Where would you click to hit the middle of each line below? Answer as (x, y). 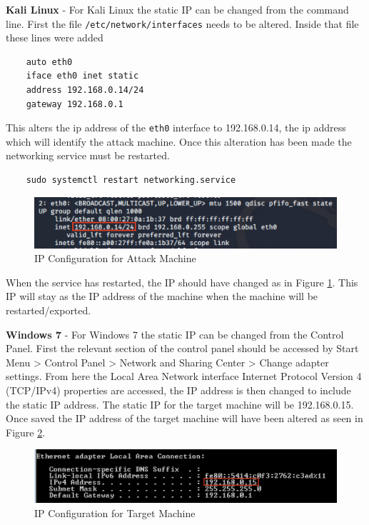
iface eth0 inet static (82, 76)
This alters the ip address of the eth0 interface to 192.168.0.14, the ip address (176, 127)
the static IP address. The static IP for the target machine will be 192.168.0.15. (180, 404)
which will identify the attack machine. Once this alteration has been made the (179, 141)
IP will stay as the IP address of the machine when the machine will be (162, 296)
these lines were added (55, 37)
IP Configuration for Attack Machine (115, 258)
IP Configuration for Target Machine (115, 512)
